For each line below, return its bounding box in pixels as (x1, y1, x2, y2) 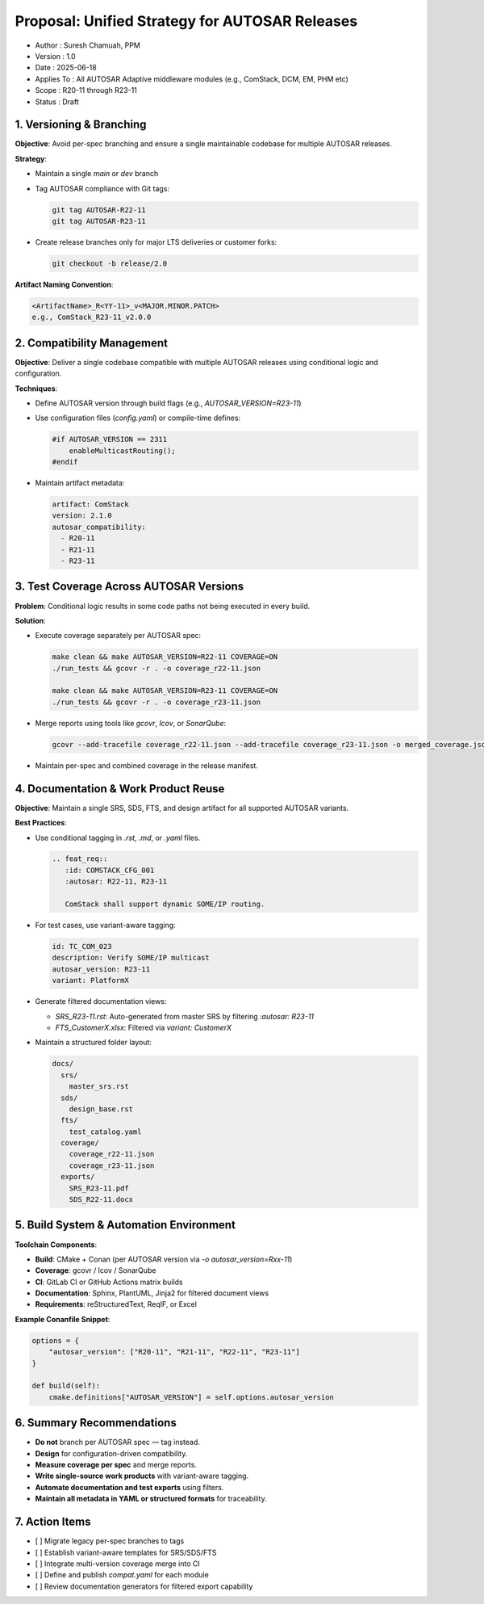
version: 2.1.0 (52, 511, 112, 520)
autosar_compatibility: (52, 522, 147, 531)
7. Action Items (15, 1515, 91, 1529)
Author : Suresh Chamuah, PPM (35, 40, 140, 50)
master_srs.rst (69, 1082, 129, 1091)
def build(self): (31, 1381, 101, 1391)
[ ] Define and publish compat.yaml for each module (35, 1570, 209, 1580)
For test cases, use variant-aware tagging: (35, 921, 177, 930)
